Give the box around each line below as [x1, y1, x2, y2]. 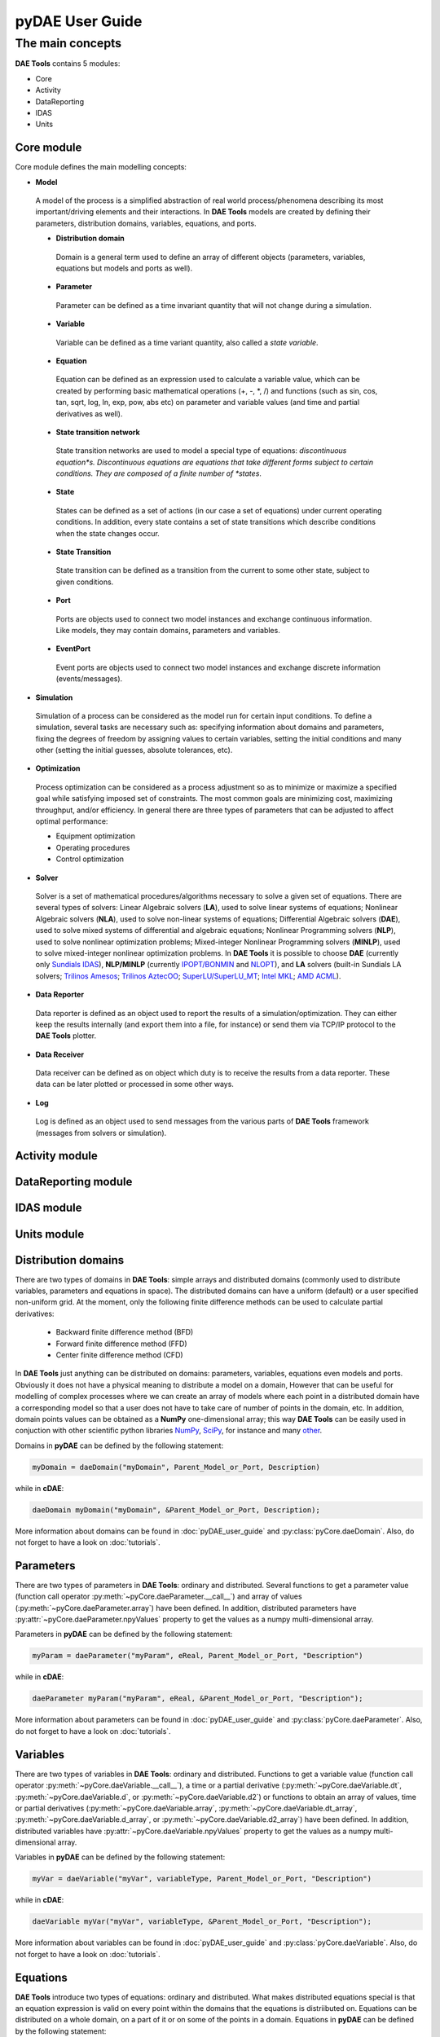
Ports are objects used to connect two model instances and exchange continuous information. [55, 614, 372, 623]
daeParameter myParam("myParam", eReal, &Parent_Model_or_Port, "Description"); [32, 1694, 363, 1703]
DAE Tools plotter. [35, 1031, 97, 1040]
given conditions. [55, 577, 114, 587]
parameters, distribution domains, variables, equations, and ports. [35, 218, 257, 228]
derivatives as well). [55, 408, 123, 419]
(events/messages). [55, 674, 123, 684]
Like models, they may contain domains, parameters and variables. [55, 625, 280, 635]
